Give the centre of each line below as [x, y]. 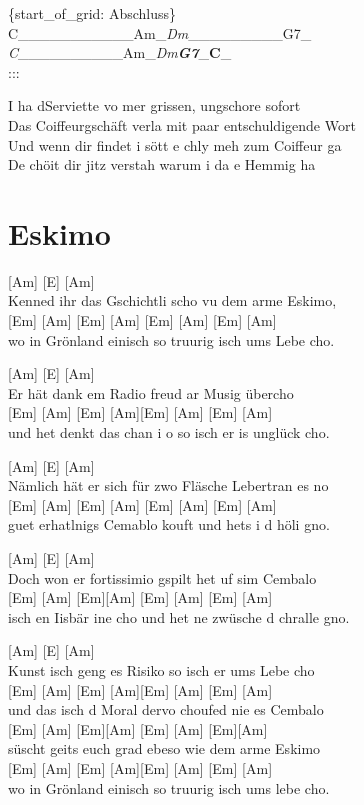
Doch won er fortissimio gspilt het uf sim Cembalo [162, 577]
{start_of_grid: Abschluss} [92, 13]
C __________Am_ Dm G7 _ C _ [120, 52]
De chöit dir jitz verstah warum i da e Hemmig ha [162, 164]
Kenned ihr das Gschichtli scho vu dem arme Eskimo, [172, 300]
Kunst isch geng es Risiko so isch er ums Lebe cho [161, 669]
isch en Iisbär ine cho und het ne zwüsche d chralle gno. [179, 616]
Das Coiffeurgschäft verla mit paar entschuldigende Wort [182, 124]
